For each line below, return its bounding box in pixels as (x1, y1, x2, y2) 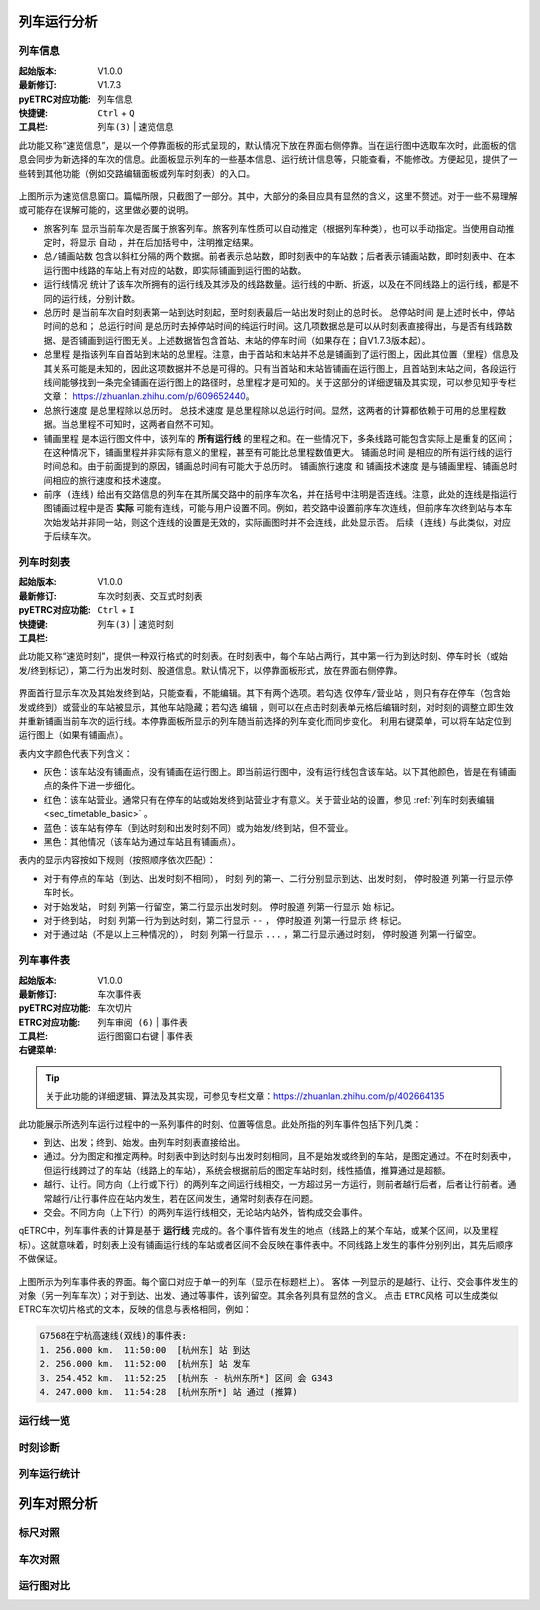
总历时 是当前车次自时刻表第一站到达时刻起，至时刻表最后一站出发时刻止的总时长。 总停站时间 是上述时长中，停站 (43, 306, 515, 319)
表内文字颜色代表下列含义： (18, 747, 133, 759)
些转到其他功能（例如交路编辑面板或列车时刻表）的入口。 (18, 167, 255, 179)
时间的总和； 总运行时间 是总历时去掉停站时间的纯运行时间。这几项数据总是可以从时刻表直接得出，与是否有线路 (43, 320, 504, 332)
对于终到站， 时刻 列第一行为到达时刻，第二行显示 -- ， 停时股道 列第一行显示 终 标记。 (43, 915, 407, 926)
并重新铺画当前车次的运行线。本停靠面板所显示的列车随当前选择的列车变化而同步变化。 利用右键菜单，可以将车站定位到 (18, 715, 512, 727)
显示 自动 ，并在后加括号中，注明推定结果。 (78, 236, 259, 249)
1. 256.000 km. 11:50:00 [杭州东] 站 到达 (39, 1344, 251, 1355)
